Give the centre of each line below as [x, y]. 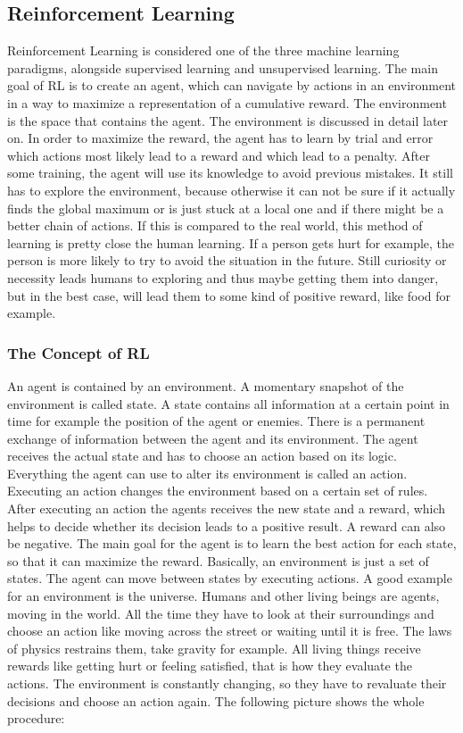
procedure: [36, 718]
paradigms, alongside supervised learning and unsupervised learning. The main [223, 67]
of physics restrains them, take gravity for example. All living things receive [214, 648]
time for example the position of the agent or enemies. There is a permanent [216, 421]
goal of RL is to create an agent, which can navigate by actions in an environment [232, 85]
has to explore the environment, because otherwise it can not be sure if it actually [231, 190]
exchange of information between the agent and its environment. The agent [213, 438]
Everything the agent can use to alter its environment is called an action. [207, 473]
